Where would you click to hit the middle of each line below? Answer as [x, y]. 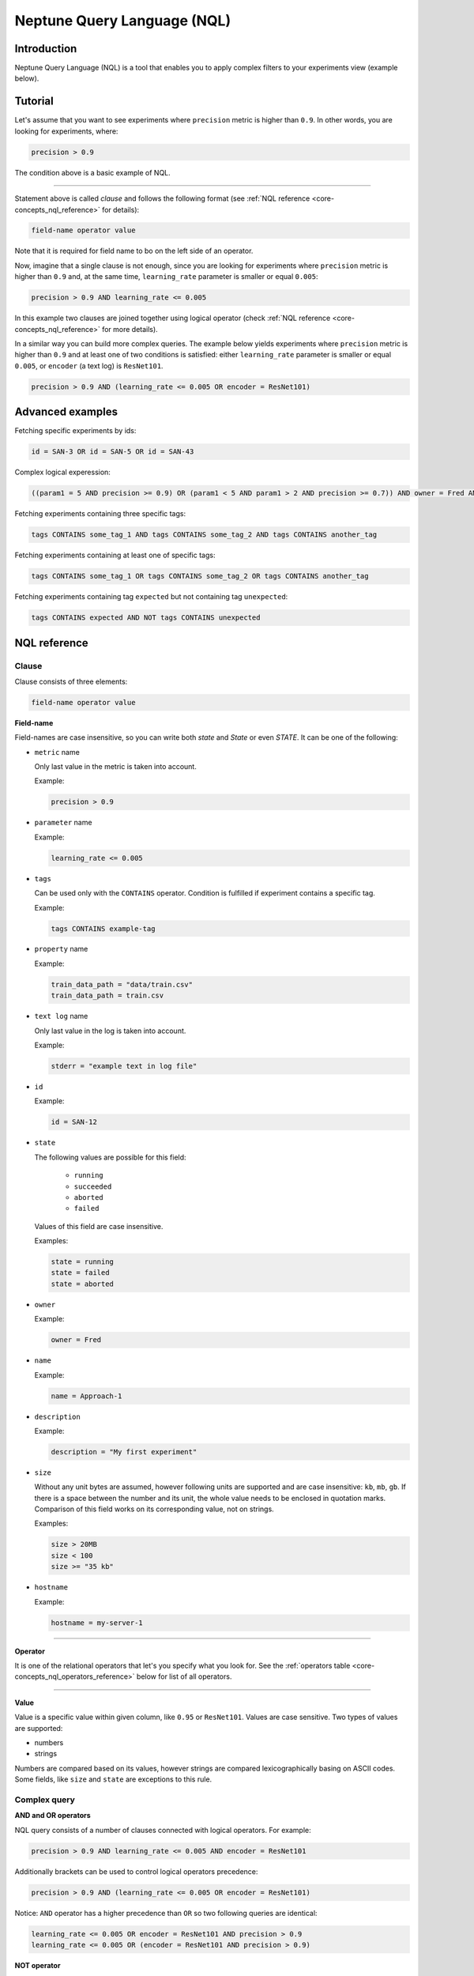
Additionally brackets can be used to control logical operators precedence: [136, 1871]
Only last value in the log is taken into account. [110, 1031]
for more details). [130, 329]
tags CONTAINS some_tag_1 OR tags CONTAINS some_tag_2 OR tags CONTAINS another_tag [200, 576]
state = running [83, 1262]
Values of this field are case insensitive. [99, 1226]
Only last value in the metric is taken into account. [115, 767]
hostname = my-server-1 [97, 1623]
